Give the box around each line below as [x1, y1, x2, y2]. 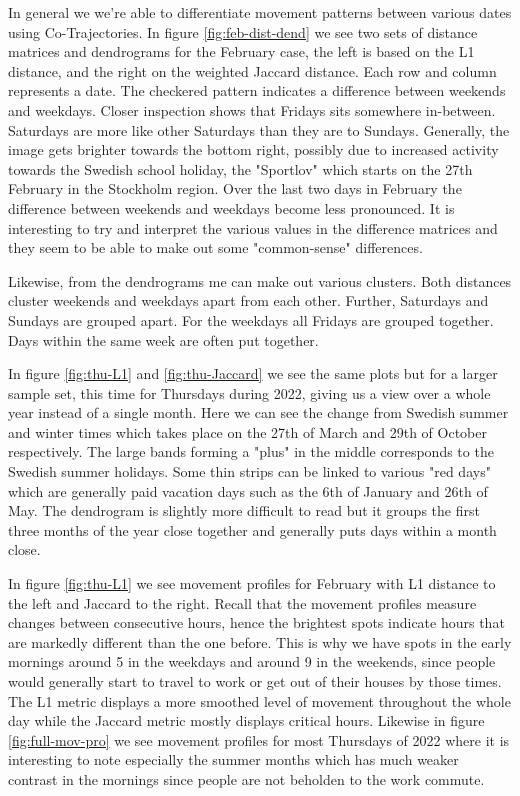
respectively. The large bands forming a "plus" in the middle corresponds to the [8, 441, 494, 462]
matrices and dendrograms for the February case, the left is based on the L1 [8, 41, 475, 62]
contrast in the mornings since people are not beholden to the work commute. [8, 768, 485, 789]
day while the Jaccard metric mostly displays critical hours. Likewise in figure [8, 710, 485, 731]
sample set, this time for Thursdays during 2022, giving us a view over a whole [8, 382, 491, 403]
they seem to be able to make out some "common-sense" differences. [8, 237, 423, 258]
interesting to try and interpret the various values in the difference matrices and [8, 217, 498, 238]
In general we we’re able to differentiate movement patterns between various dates [8, 2, 512, 22]
